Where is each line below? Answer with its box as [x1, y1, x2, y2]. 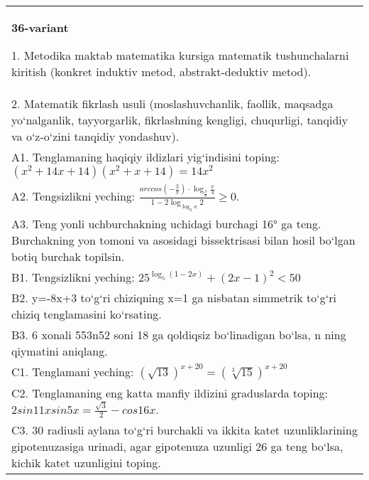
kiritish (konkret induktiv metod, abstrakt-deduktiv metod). [11, 63, 312, 80]
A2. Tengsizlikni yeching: [11, 188, 136, 205]
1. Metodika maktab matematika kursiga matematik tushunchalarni [11, 47, 349, 63]
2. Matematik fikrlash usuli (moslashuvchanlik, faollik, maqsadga [11, 95, 334, 112]
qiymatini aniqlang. [11, 342, 108, 359]
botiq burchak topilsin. [11, 247, 125, 265]
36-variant [11, 19, 69, 36]
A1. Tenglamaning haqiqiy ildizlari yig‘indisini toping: [11, 149, 280, 165]
